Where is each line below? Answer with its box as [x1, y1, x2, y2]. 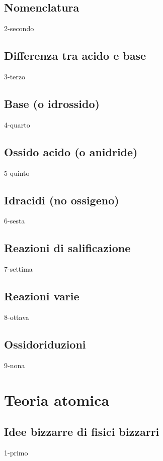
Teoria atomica [4, 389, 110, 410]
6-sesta [4, 215, 25, 226]
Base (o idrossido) [4, 95, 100, 111]
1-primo [4, 447, 28, 457]
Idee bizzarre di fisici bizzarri [4, 424, 159, 439]
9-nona [4, 360, 25, 370]
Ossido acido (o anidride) [4, 144, 138, 159]
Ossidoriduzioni [4, 336, 86, 352]
